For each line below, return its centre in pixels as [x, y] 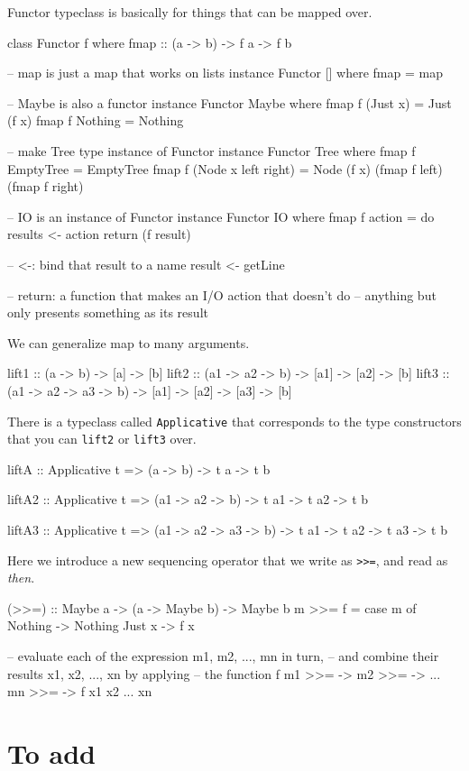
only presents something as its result [108, 312]
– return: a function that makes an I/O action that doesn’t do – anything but [222, 294]
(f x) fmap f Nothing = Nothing [96, 120]
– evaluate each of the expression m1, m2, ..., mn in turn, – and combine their [223, 656]
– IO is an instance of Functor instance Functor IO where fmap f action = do [221, 216]
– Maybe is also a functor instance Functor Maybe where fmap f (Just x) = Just [230, 102]
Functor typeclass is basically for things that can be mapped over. [190, 12]
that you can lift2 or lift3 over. [102, 439]
